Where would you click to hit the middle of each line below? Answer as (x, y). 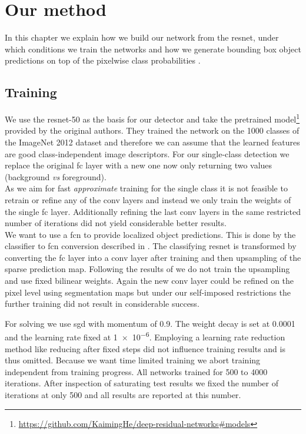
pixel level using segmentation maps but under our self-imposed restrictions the (148, 292)
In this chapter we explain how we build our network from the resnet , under (142, 37)
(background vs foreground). (56, 176)
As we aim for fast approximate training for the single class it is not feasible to (146, 188)
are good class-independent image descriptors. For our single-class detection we (147, 153)
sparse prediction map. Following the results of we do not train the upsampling (147, 269)
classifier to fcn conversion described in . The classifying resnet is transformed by (151, 246)
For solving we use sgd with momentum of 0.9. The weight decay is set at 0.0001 (150, 323)
